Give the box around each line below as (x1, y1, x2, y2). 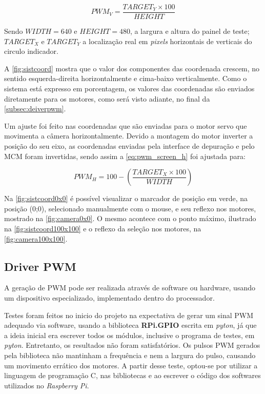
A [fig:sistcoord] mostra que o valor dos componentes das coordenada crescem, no (4, 63, 260, 73)
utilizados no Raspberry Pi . (4, 380, 89, 390)
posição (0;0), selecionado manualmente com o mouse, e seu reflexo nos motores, (4, 203, 256, 213)
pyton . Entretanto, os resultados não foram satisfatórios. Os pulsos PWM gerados (4, 340, 260, 350)
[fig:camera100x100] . (4, 233, 68, 244)
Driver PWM (4, 258, 76, 274)
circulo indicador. (4, 46, 58, 56)
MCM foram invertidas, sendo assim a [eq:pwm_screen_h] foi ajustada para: (4, 150, 246, 161)
